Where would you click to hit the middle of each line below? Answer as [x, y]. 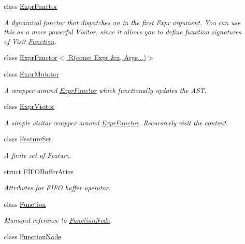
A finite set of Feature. [37, 155]
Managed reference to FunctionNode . [58, 220]
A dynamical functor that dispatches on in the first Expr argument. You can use [122, 22]
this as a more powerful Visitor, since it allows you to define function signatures [122, 32]
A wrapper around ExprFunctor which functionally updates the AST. [105, 90]
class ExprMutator [32, 73]
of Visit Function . [30, 41]
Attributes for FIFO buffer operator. [57, 188]
